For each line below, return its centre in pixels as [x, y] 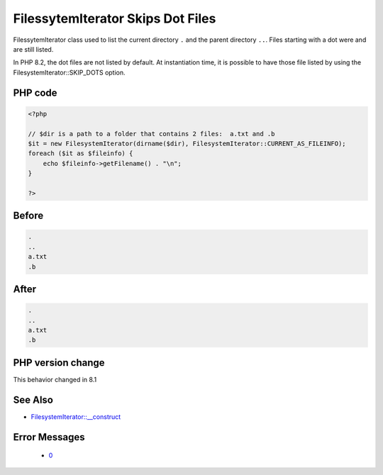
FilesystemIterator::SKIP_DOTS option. [69, 72]
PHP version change [59, 363]
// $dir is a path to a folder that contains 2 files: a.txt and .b [151, 134]
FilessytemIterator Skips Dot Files [115, 18]
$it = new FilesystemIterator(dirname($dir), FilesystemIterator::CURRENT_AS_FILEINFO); [187, 143]
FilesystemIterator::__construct [76, 417]
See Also [33, 399]
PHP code [35, 93]
